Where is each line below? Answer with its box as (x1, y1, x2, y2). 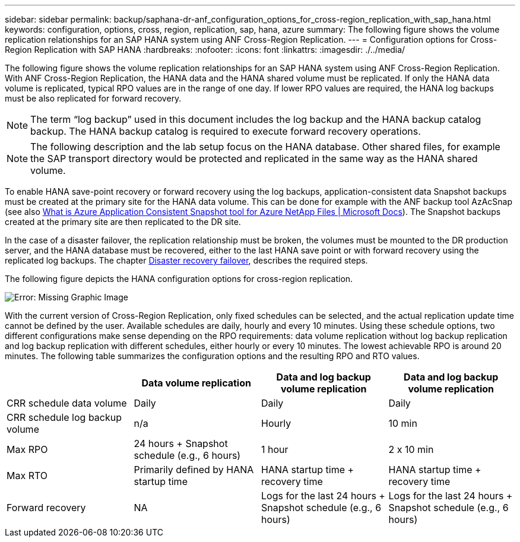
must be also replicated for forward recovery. (5, 93, 182, 103)
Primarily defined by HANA (134, 464, 254, 476)
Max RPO (7, 443, 48, 455)
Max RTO (7, 470, 48, 481)
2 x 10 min (388, 443, 434, 455)
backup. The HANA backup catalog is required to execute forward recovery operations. (30, 125, 421, 137)
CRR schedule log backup (7, 411, 122, 423)
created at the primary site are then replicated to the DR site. (5, 217, 241, 227)
